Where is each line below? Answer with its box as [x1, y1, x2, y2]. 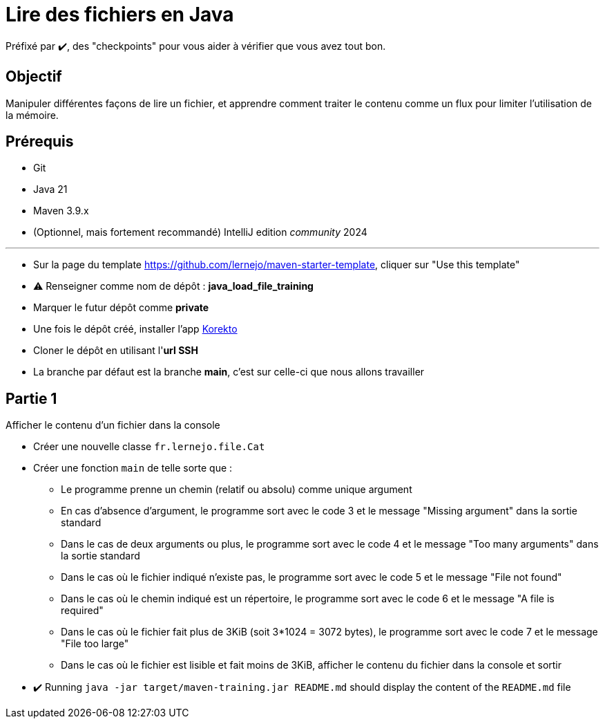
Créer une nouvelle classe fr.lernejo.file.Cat [33, 440, 265, 453]
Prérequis [6, 133, 74, 151]
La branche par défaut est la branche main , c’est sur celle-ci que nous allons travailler [33, 366, 425, 378]
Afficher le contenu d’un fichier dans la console [6, 419, 220, 431]
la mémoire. [6, 109, 59, 121]
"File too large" [61, 638, 129, 650]
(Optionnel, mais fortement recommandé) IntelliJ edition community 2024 [33, 226, 367, 239]
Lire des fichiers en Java [6, 3, 234, 26]
